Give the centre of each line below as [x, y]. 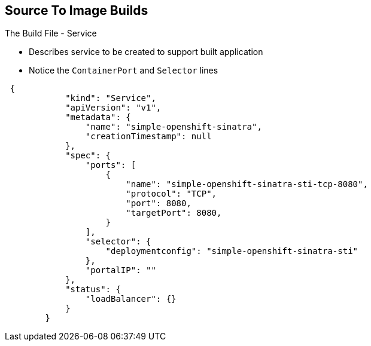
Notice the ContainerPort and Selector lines [124, 71]
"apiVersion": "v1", [113, 108]
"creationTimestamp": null [148, 137]
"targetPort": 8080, [174, 213]
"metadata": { [98, 117]
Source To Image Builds [77, 10]
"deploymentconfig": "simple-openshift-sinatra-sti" [232, 251]
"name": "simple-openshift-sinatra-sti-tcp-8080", [247, 184]
